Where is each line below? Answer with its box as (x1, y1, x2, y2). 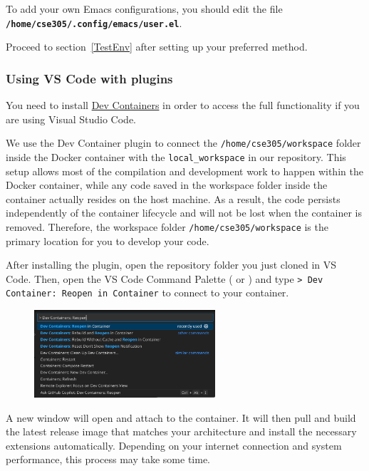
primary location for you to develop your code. (6, 233, 209, 248)
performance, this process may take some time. (6, 452, 210, 467)
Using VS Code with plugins (6, 69, 173, 87)
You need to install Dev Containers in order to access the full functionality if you (6, 98, 360, 113)
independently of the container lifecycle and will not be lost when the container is (6, 205, 362, 220)
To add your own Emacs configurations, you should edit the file (6, 1, 283, 16)
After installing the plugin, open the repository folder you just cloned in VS (6, 257, 337, 272)
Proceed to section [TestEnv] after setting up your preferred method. (6, 39, 308, 54)
